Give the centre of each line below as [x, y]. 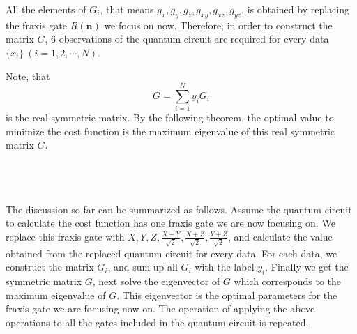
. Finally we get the [307, 267]
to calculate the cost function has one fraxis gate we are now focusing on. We [170, 223]
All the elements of [46, 9]
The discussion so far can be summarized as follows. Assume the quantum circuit [179, 209]
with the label [225, 267]
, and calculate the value [280, 237]
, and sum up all [143, 267]
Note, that [28, 76]
